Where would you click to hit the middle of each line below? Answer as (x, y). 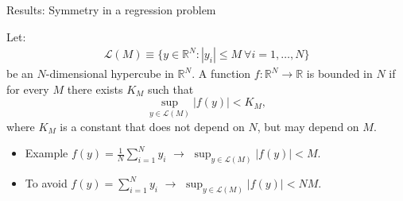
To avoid (46, 183)
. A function (221, 73)
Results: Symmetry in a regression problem (111, 10)
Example (46, 153)
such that (170, 89)
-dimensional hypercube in (110, 73)
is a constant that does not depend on (152, 126)
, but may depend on (308, 126)
